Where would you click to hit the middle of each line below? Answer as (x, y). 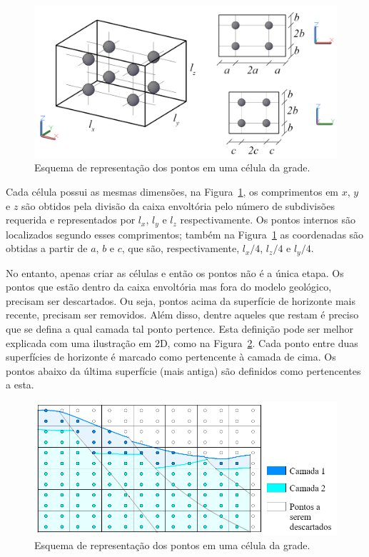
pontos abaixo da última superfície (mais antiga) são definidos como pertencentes (183, 370)
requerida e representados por (71, 220)
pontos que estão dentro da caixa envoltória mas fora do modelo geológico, (169, 287)
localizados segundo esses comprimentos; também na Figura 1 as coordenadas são (185, 234)
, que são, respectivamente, (181, 248)
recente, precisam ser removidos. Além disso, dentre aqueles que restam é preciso (182, 315)
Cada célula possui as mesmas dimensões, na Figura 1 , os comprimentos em (172, 192)
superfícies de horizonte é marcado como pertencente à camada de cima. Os (171, 357)
